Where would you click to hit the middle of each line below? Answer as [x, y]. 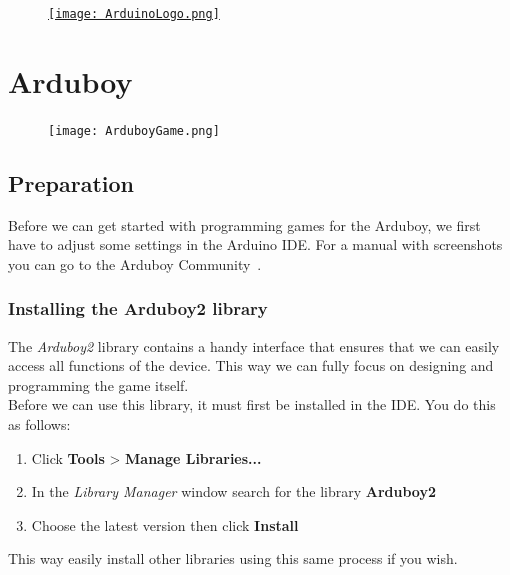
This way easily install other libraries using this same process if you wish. [233, 558]
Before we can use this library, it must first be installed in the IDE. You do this [252, 404]
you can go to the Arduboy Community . [135, 263]
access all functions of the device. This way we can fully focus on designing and [251, 365]
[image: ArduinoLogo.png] [134, 14]
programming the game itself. [98, 384]
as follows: [39, 424]
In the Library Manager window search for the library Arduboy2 [234, 491]
